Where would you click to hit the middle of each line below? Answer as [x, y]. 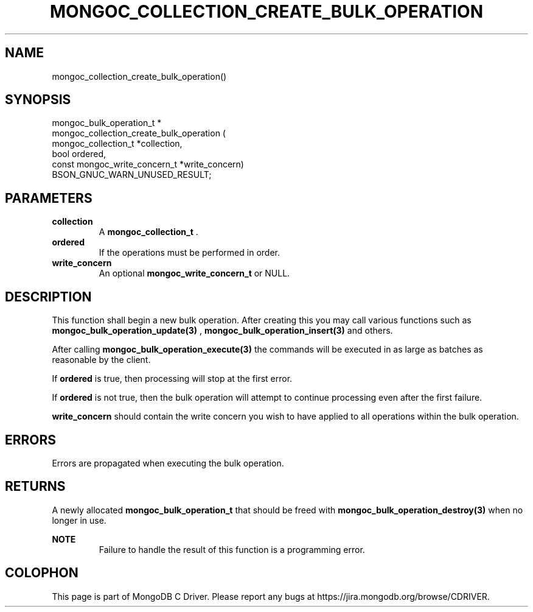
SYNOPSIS [38, 100]
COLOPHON [42, 573]
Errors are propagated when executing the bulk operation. [168, 463]
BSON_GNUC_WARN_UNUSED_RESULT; [132, 175]
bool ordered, [79, 154]
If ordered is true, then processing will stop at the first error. [172, 379]
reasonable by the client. [101, 360]
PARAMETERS [49, 198]
